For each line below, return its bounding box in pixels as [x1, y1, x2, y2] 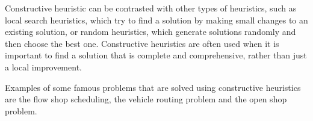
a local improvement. [5, 60, 82, 73]
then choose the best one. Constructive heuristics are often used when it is [5, 37, 279, 49]
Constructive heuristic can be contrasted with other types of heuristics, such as [5, 2, 297, 14]
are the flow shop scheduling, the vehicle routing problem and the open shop [5, 93, 287, 105]
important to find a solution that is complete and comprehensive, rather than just [5, 49, 307, 61]
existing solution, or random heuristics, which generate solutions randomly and [5, 25, 296, 38]
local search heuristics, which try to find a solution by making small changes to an [5, 13, 308, 26]
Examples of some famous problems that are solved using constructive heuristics [5, 81, 301, 93]
